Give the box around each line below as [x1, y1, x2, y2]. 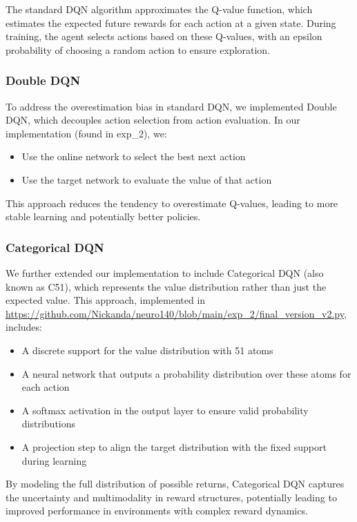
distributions [21, 416, 76, 431]
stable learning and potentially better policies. [6, 209, 201, 224]
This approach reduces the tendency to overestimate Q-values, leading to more [6, 195, 338, 210]
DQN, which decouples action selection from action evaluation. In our [6, 113, 300, 127]
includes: [6, 320, 42, 334]
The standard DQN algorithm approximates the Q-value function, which [6, 2, 313, 16]
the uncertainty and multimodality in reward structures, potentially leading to [6, 490, 337, 504]
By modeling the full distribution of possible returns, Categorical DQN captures [6, 476, 345, 491]
